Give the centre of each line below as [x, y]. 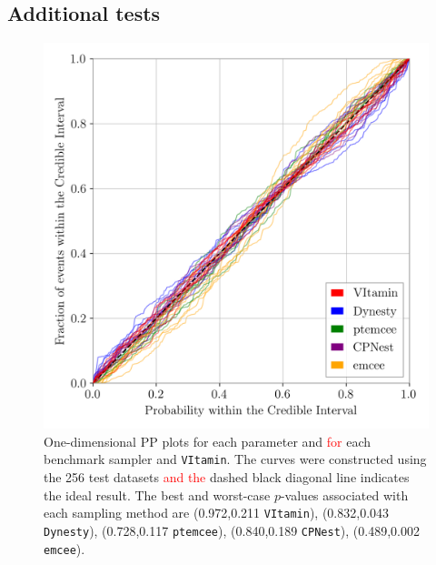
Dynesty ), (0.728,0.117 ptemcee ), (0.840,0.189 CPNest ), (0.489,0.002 [232, 530]
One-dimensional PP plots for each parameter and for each [208, 441]
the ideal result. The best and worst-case [157, 494]
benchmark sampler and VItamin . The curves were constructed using [235, 459]
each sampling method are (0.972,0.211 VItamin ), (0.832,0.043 [217, 513]
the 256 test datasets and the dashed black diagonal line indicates [227, 477]
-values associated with [344, 494]
